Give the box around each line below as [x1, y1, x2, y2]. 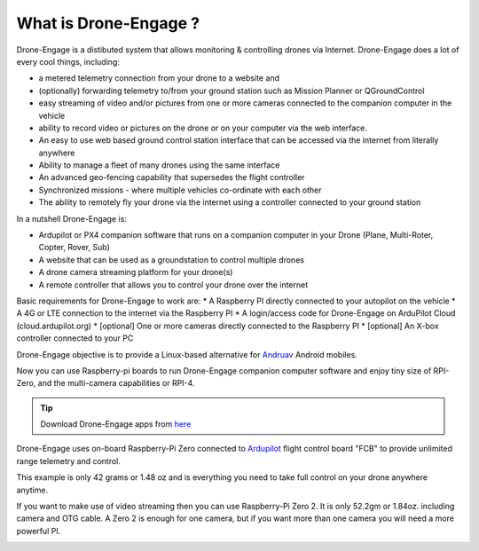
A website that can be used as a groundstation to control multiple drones [38, 254, 305, 265]
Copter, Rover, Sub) [38, 242, 110, 253]
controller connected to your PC [16, 333, 134, 343]
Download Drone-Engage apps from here [40, 419, 192, 429]
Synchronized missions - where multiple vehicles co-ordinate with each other [38, 185, 323, 195]
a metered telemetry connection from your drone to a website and [38, 73, 279, 83]
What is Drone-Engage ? [16, 13, 200, 33]
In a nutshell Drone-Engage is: [16, 213, 128, 224]
